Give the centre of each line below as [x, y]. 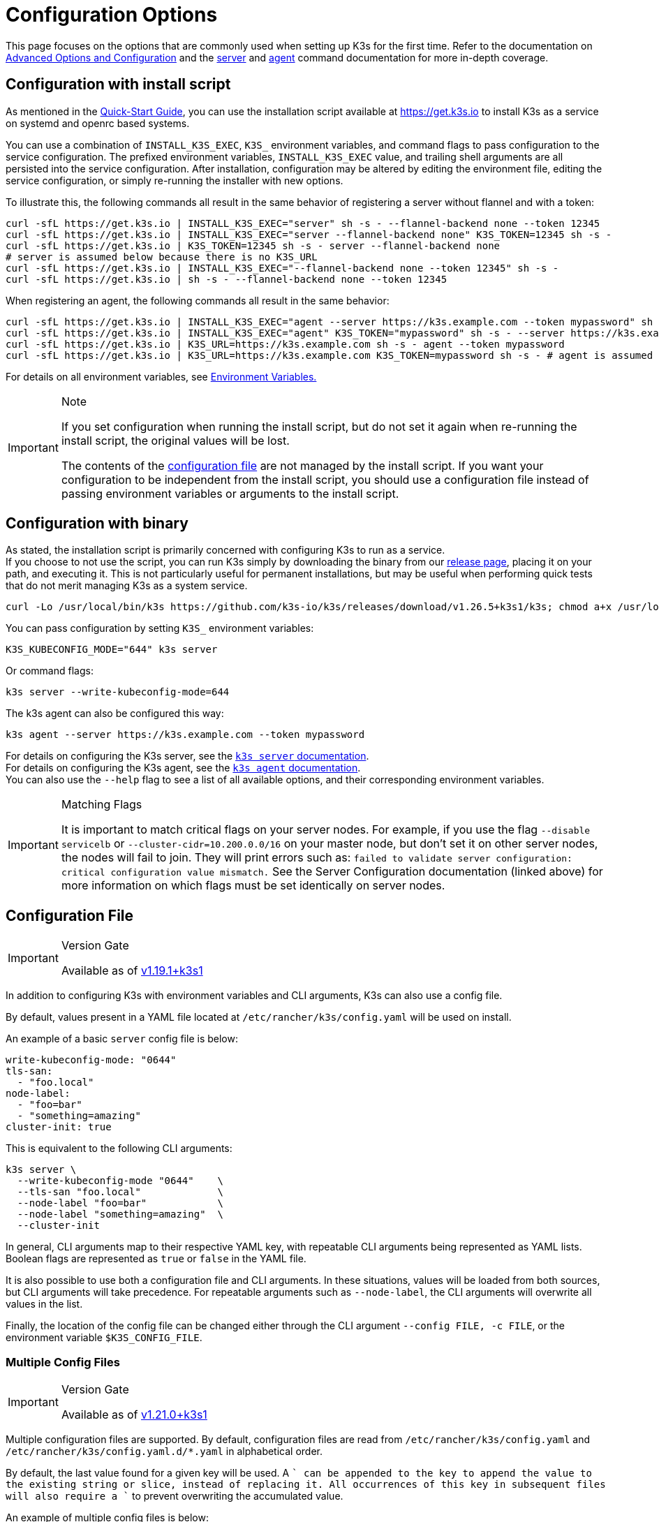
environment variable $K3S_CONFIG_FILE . [104, 1338]
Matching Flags [102, 805]
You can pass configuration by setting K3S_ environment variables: [160, 628]
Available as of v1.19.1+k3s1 [132, 971]
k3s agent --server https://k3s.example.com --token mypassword [185, 735]
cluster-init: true [59, 1127]
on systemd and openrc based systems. [98, 123]
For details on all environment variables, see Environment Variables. [161, 376]
